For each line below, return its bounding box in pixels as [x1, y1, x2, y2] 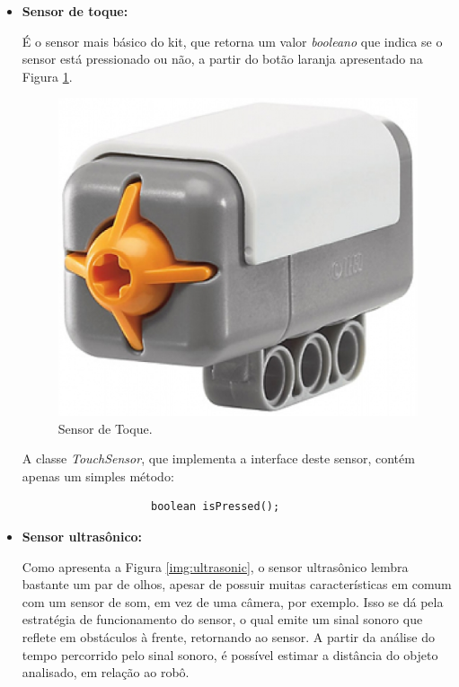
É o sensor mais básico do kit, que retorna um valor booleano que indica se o [22, 31, 443, 50]
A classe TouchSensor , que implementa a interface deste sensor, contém [22, 449, 415, 468]
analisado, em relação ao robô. [22, 663, 190, 682]
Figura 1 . [22, 66, 73, 85]
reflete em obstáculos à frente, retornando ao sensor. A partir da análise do [22, 628, 435, 646]
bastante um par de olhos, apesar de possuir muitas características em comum [22, 575, 452, 594]
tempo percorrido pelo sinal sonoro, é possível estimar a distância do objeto [22, 645, 438, 664]
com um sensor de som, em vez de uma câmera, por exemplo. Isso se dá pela [22, 592, 444, 611]
